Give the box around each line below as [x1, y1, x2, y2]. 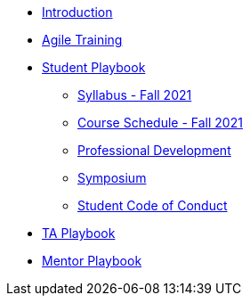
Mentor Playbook [42, 253, 142, 268]
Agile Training [42, 32, 123, 47]
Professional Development [77, 143, 231, 158]
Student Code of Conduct [77, 198, 228, 213]
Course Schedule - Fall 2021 [77, 115, 243, 130]
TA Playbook [42, 225, 116, 241]
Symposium [77, 170, 147, 185]
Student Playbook [42, 60, 146, 75]
